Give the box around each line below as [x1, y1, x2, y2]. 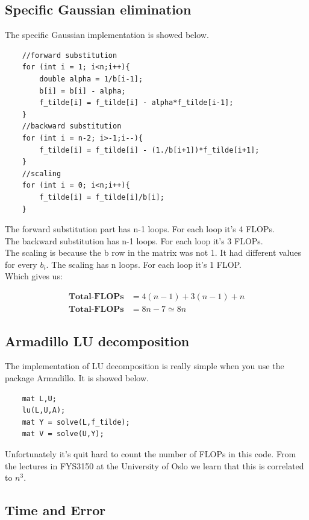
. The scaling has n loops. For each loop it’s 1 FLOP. [46, 258, 242, 270]
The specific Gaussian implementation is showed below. [5, 28, 209, 41]
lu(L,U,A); [22, 406, 66, 415]
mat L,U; [22, 394, 57, 403]
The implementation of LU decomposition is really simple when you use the [5, 360, 284, 372]
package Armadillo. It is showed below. [5, 371, 149, 384]
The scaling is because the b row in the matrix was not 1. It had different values [5, 246, 302, 259]
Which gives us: [5, 270, 63, 282]
